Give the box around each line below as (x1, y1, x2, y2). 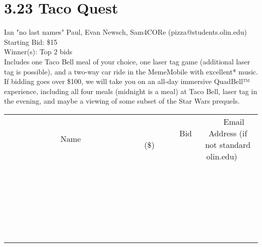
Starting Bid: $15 (4, 36, 57, 47)
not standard (205, 138, 251, 150)
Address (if (209, 127, 247, 139)
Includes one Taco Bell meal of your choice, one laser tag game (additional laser (4, 56, 250, 66)
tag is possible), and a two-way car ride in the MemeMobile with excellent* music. (4, 66, 258, 76)
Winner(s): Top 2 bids (4, 46, 73, 57)
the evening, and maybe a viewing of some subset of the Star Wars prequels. (4, 96, 240, 106)
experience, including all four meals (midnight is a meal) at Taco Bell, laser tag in (4, 86, 257, 96)
